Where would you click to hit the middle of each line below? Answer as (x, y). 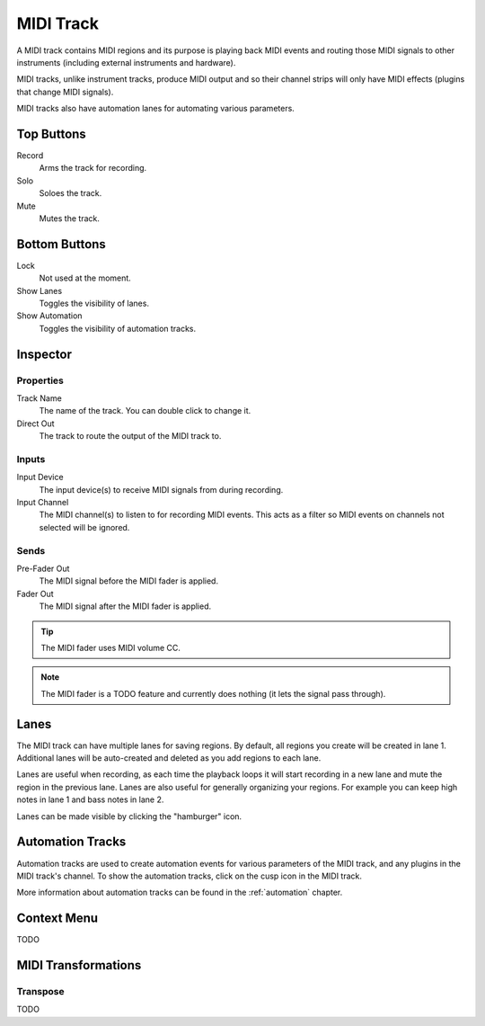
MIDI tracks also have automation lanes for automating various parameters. (156, 109)
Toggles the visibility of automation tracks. (118, 328)
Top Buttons (52, 134)
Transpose (40, 991)
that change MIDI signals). (65, 92)
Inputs (31, 459)
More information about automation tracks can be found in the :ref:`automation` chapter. (180, 892)
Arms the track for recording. (93, 168)
